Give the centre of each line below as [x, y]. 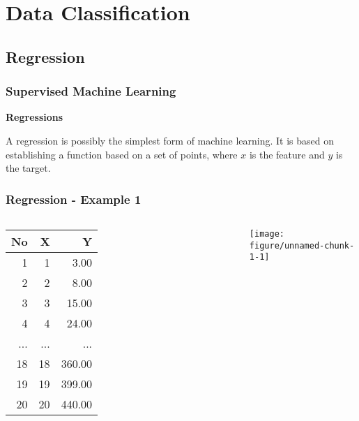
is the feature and [287, 154]
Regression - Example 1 [74, 199]
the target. [28, 168]
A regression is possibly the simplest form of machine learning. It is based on [170, 140]
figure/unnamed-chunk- [302, 245]
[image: [267, 234]
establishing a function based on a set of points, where [122, 154]
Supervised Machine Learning [91, 91]
